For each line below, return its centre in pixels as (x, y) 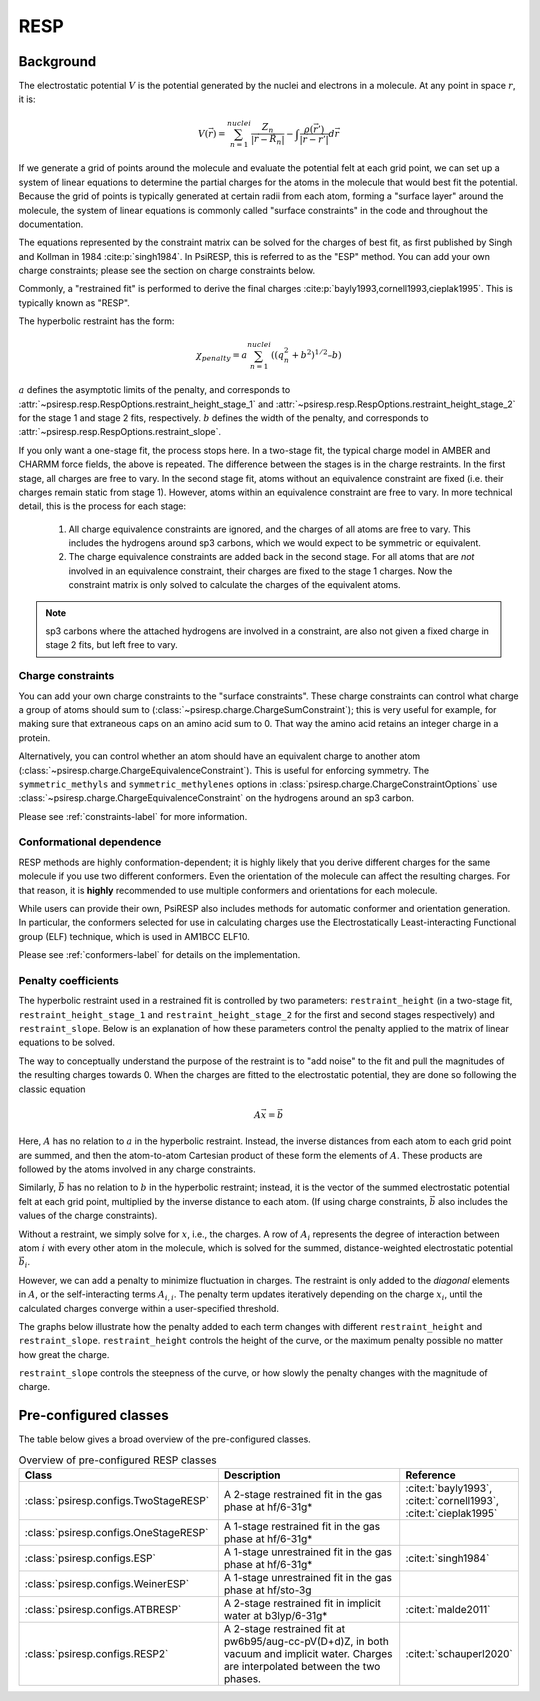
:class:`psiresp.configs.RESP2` (96, 1654)
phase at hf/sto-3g (267, 1590)
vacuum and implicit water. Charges (308, 1654)
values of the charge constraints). (88, 1216)
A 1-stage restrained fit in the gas (302, 1527)
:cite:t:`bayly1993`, (449, 1488)
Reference (430, 1475)
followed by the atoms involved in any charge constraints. (137, 1169)
